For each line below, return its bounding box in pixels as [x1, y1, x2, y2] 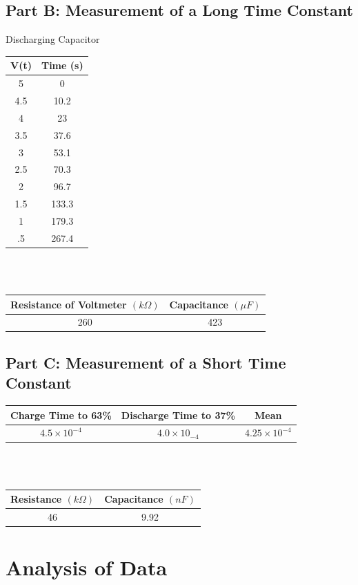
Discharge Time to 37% [121, 407, 235, 422]
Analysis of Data [6, 553, 168, 582]
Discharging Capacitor [6, 32, 100, 46]
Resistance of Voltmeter [10, 297, 127, 311]
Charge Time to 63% [10, 407, 112, 422]
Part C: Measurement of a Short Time [6, 351, 286, 373]
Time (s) [41, 58, 83, 73]
